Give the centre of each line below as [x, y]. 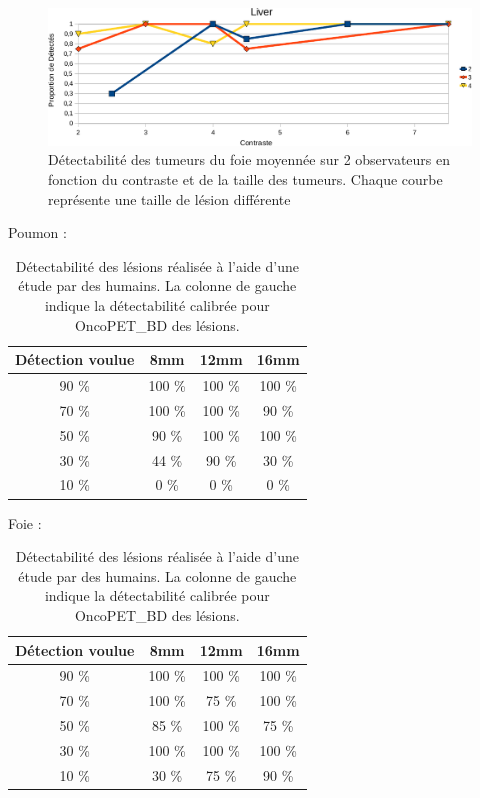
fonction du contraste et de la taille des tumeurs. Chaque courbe [245, 179]
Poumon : [37, 232]
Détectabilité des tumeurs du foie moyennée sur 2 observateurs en [249, 159]
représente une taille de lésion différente [169, 198]
